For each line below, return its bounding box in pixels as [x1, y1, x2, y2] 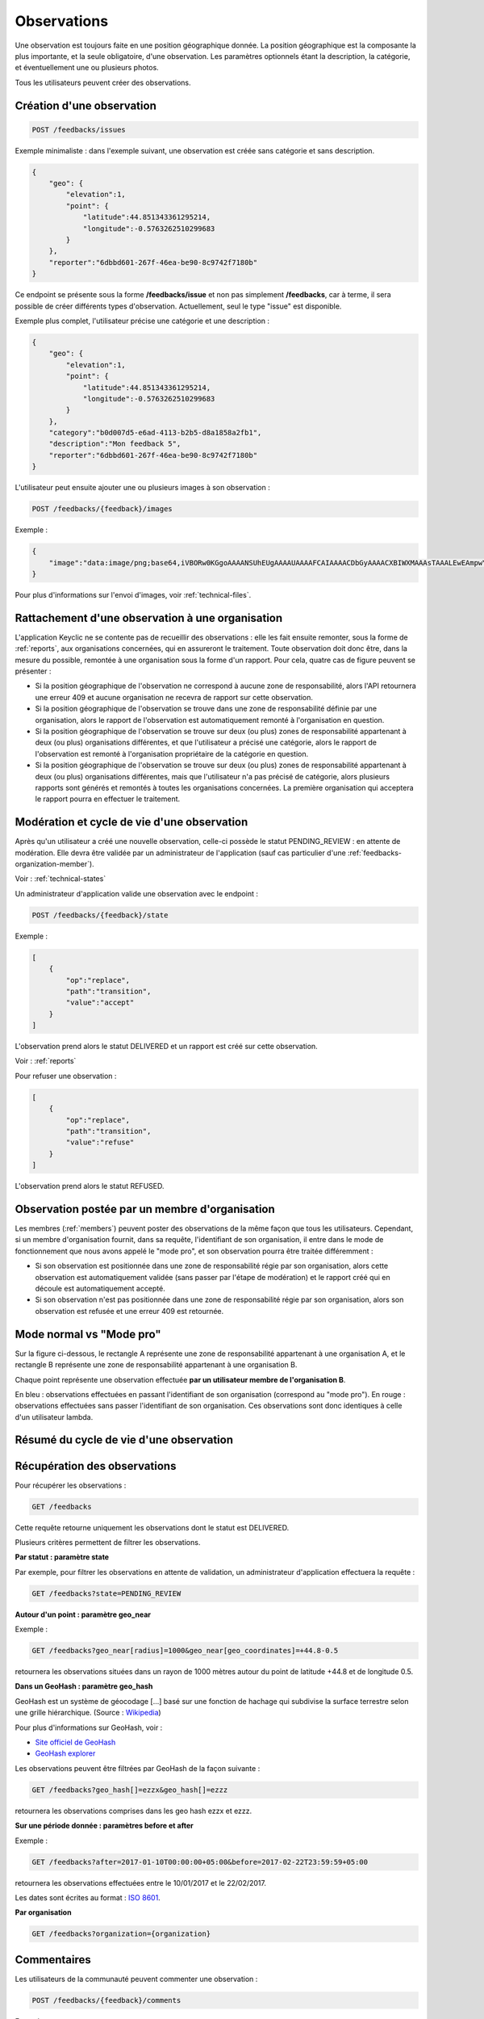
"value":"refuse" [65, 1138, 135, 1147]
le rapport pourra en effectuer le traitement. [35, 794, 181, 804]
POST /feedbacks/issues [31, 125, 127, 134]
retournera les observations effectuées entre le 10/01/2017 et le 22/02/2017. [15, 1878, 266, 1887]
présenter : [15, 666, 52, 676]
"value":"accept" [65, 998, 135, 1007]
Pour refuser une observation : [15, 1071, 117, 1081]
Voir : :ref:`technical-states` [15, 874, 106, 884]
